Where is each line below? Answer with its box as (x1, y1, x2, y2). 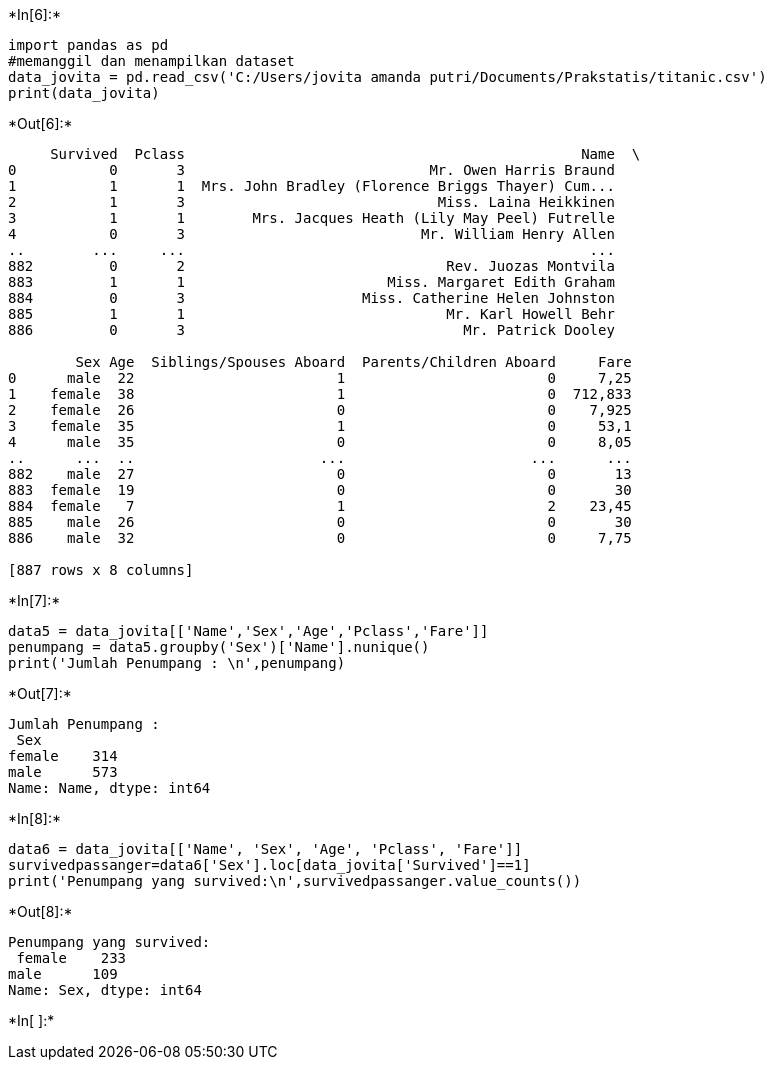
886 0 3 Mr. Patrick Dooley (8, 322, 615, 338)
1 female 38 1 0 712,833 (8, 386, 632, 402)
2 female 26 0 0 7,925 (8, 402, 632, 418)
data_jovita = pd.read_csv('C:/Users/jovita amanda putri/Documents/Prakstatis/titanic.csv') (8, 69, 767, 85)
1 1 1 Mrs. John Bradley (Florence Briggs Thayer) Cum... (8, 178, 615, 194)
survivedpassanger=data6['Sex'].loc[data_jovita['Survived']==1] (8, 857, 531, 873)
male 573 (8, 764, 118, 780)
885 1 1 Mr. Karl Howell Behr (8, 306, 615, 322)
